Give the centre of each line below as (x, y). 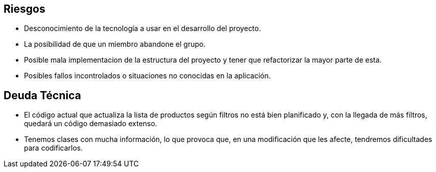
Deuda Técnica (42, 95)
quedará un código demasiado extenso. (91, 124)
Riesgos (24, 9)
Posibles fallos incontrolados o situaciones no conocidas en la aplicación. (147, 76)
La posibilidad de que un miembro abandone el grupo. (115, 44)
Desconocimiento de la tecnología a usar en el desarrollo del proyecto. (143, 28)
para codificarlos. (54, 148)
